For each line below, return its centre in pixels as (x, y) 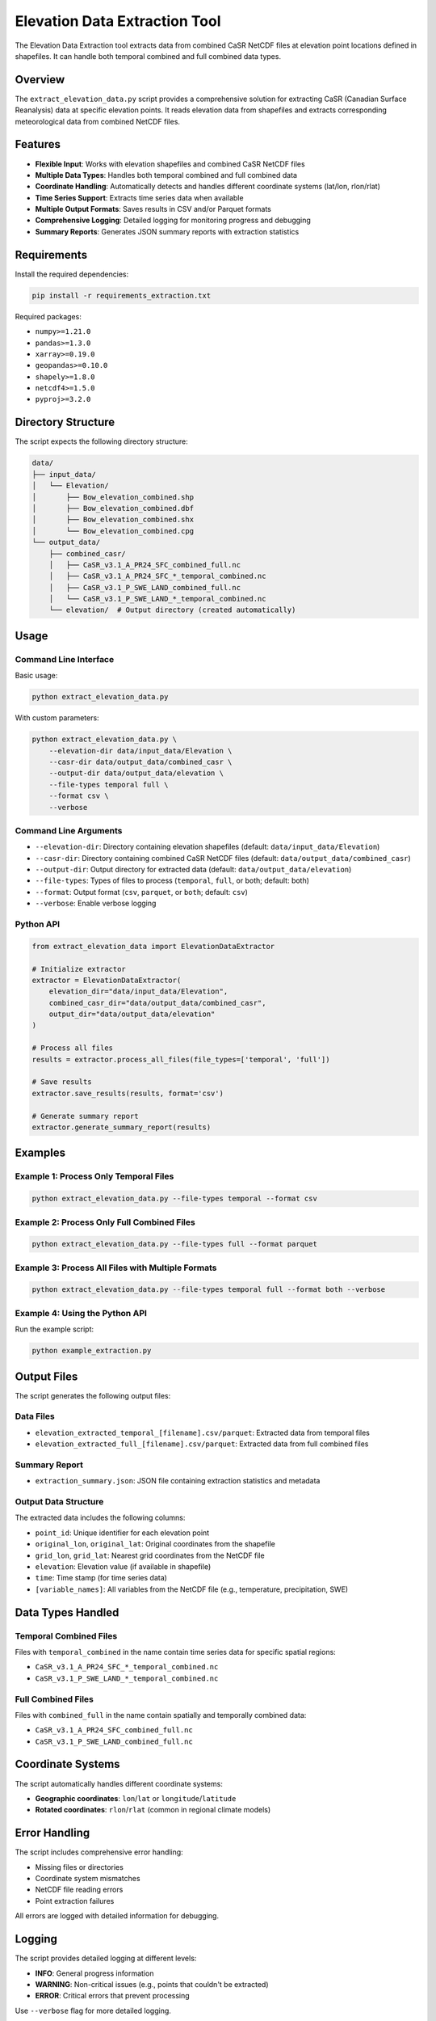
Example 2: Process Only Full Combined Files (105, 1222)
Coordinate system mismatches (88, 1879)
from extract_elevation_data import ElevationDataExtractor (153, 946)
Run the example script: (55, 1329)
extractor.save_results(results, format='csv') (128, 1093)
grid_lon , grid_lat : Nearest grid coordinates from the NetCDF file (150, 1555)
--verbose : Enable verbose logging (96, 903)
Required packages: (48, 316)
